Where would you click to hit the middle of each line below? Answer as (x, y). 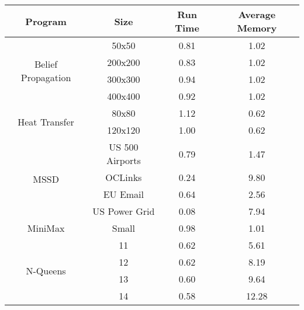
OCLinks (124, 177)
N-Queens (46, 270)
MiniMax (46, 228)
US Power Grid (124, 211)
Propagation (46, 77)
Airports (123, 160)
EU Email (124, 194)
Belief (46, 64)
